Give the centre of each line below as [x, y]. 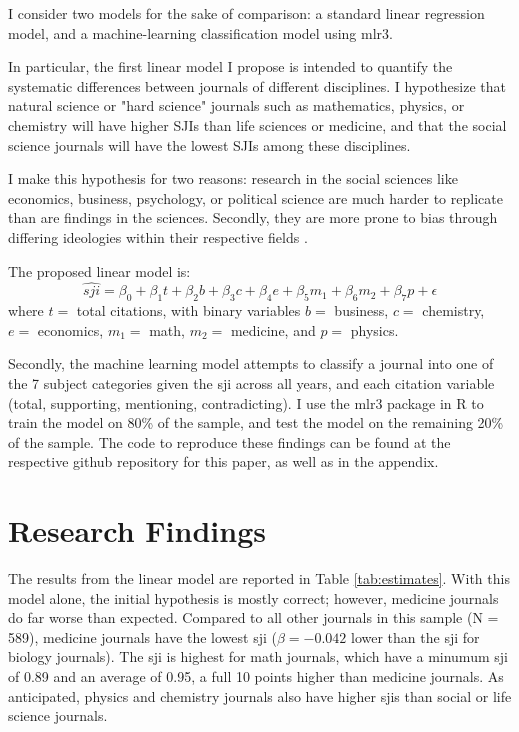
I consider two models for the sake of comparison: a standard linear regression [246, 13]
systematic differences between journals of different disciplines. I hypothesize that [257, 85]
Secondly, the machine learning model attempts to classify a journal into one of [251, 363]
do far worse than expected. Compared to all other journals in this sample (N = [253, 617]
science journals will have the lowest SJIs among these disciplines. [209, 144]
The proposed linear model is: [99, 270]
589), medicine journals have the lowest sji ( [142, 636]
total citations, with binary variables [188, 310]
